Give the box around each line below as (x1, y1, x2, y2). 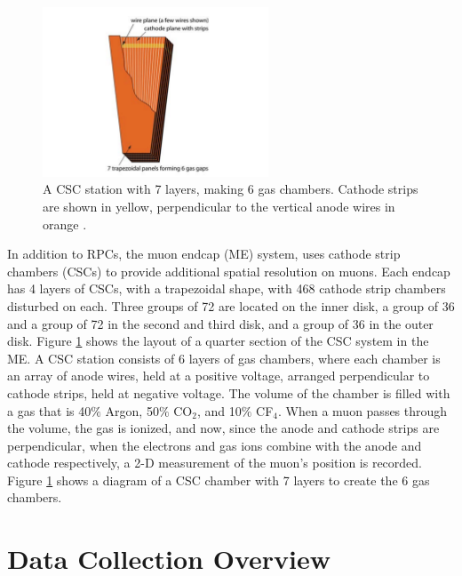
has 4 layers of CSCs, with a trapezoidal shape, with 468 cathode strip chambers (7, 279, 446, 298)
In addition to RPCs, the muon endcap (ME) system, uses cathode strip (7, 244, 401, 263)
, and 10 (196, 401, 242, 420)
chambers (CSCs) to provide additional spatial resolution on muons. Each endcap (7, 261, 450, 280)
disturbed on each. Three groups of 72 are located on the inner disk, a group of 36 (7, 296, 455, 315)
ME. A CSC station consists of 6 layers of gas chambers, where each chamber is (7, 348, 441, 367)
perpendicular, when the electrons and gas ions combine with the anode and (7, 436, 422, 454)
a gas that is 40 (7, 401, 92, 420)
